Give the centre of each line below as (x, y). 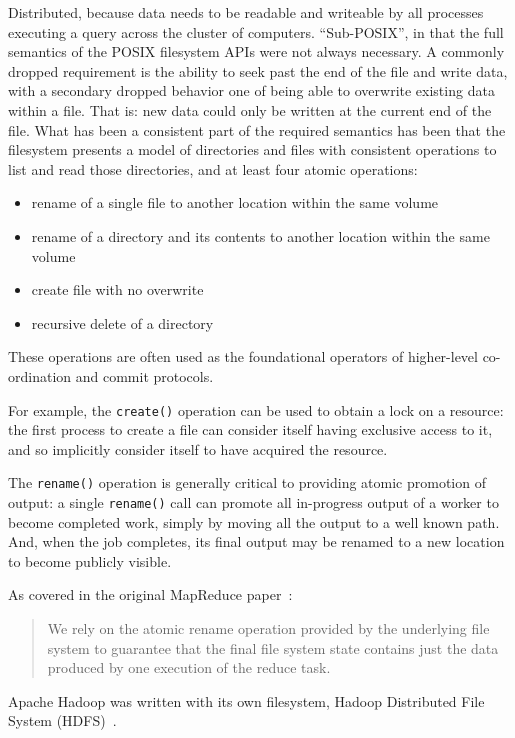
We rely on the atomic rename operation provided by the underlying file (268, 628)
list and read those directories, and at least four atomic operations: (213, 168)
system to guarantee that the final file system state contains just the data (273, 647)
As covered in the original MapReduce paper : (150, 594)
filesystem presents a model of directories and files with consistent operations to (252, 149)
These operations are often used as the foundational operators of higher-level (243, 356)
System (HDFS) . (62, 720)
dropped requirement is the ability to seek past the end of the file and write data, (258, 70)
